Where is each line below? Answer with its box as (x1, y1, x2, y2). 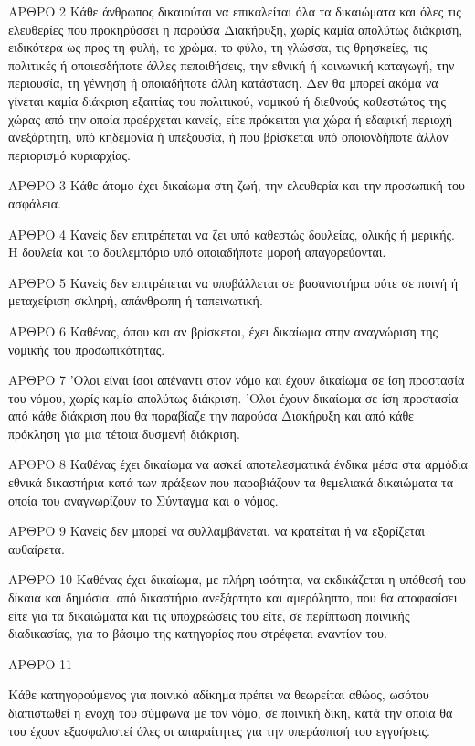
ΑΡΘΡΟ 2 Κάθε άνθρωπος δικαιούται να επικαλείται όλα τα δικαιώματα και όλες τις (8, 2, 461, 20)
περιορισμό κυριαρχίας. (8, 144, 131, 164)
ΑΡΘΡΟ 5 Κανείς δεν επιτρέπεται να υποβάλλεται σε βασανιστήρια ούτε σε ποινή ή (8, 272, 459, 292)
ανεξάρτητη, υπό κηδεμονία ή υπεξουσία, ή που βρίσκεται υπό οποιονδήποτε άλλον (8, 127, 449, 146)
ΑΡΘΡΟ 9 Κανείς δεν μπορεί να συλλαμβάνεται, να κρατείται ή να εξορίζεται (8, 521, 426, 540)
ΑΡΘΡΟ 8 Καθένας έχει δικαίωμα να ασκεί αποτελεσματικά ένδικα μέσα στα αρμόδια (8, 454, 468, 474)
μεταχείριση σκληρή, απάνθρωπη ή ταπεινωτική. (8, 291, 263, 310)
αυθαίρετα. (8, 538, 65, 558)
